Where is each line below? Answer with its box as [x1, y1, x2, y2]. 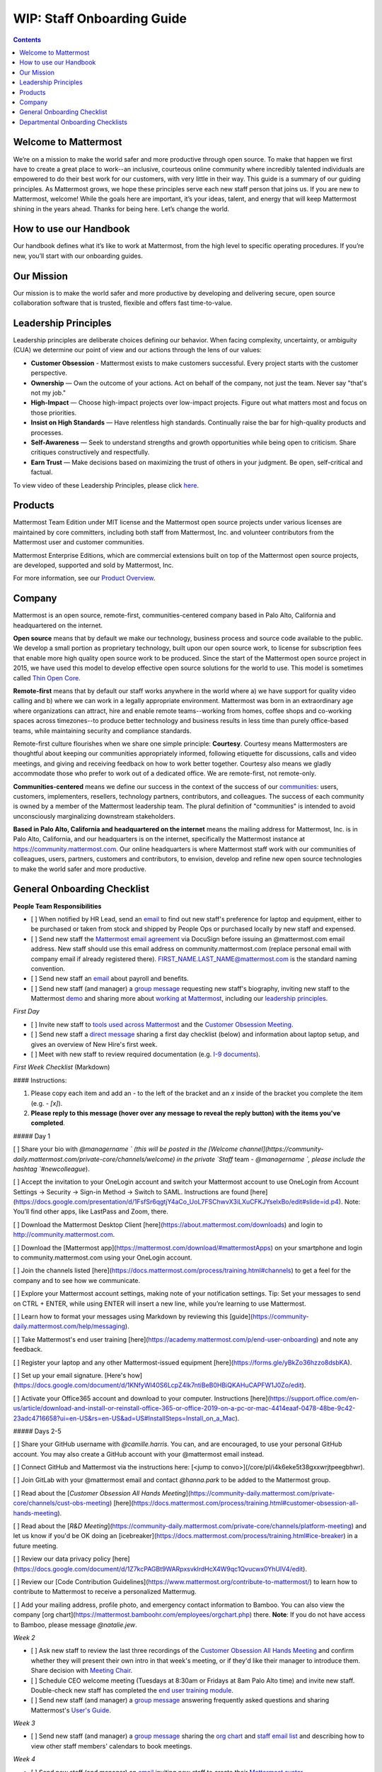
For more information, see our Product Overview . [13, 574, 156, 583]
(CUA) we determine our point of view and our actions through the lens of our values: [13, 346, 262, 354]
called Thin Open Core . [13, 673, 81, 682]
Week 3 [13, 1719, 35, 1727]
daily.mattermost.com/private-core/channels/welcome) [13, 1155, 175, 1163]
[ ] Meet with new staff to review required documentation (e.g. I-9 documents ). [30, 1050, 261, 1059]
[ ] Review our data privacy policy [13, 1554, 111, 1563]
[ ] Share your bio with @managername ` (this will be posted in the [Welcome [13, 1145, 238, 1153]
